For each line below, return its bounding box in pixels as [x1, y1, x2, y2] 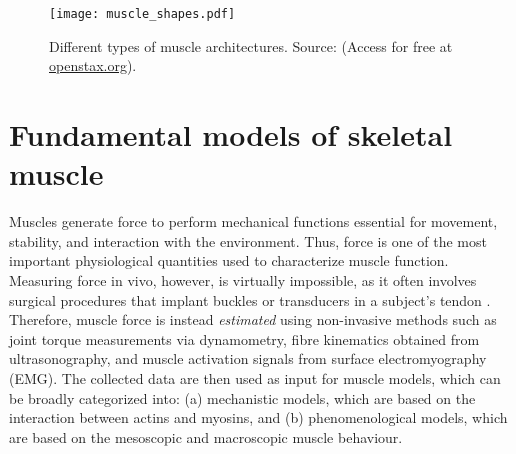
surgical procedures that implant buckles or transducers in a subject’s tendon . [9, 289, 491, 310]
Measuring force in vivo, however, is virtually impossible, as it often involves [9, 269, 477, 290]
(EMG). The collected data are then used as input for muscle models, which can [9, 367, 501, 388]
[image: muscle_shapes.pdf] [49, 7, 236, 21]
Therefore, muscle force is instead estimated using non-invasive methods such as [9, 309, 497, 330]
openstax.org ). [49, 55, 137, 76]
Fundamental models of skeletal [9, 114, 453, 155]
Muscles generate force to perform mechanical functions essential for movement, [9, 211, 498, 232]
